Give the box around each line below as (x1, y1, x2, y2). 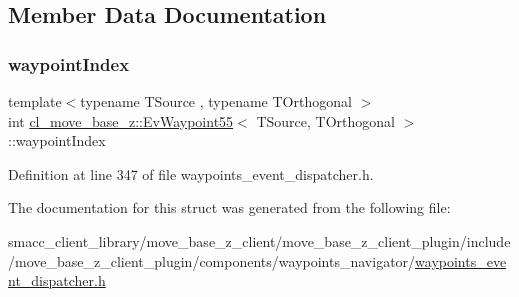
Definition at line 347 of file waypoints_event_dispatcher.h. (8, 163, 374, 184)
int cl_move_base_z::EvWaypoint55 (8, 110, 234, 131)
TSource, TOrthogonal (256, 110, 395, 131)
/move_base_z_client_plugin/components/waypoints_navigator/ (8, 250, 416, 271)
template (8, 91, 62, 111)
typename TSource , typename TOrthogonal (80, 91, 352, 111)
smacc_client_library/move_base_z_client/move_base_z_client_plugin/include (8, 230, 511, 251)
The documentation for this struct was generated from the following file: (8, 197, 451, 218)
